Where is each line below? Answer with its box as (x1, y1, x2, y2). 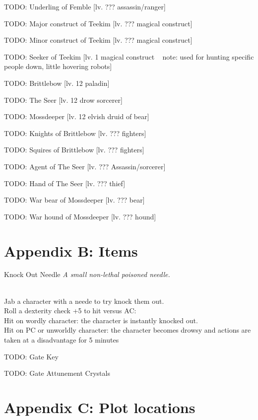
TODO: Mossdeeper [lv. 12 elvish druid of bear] (4, 111, 149, 122)
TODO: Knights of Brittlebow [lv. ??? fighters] (4, 128, 146, 138)
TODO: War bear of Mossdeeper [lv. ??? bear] (4, 195, 145, 205)
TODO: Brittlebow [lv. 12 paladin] (4, 77, 110, 88)
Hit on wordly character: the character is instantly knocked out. (4, 315, 198, 325)
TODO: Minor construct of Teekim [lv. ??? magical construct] (4, 35, 193, 45)
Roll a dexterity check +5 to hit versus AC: (4, 305, 136, 316)
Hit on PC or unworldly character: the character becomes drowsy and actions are (4, 325, 251, 335)
